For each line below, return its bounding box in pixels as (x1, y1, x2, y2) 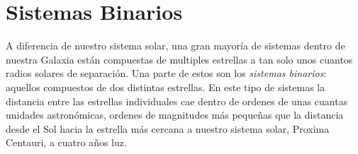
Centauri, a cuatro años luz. (6, 135, 127, 150)
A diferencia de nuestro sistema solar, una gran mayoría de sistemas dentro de (6, 38, 345, 53)
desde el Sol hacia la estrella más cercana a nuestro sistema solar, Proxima (6, 121, 330, 136)
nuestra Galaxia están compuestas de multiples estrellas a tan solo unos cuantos (6, 52, 353, 66)
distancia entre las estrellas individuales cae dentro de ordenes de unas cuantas (6, 93, 348, 108)
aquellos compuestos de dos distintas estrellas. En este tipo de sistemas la (6, 79, 325, 94)
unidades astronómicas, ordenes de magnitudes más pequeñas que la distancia (6, 107, 344, 122)
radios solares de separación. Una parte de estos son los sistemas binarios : (6, 66, 327, 81)
